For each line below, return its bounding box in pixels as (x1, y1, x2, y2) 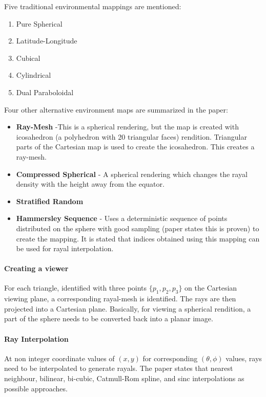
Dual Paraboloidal (16, 86, 74, 97)
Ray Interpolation (4, 333, 69, 344)
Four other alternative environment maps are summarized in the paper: (4, 104, 228, 115)
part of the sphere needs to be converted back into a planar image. (4, 313, 213, 324)
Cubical (16, 52, 40, 63)
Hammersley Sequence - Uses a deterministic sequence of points (16, 213, 228, 224)
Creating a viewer (4, 263, 69, 274)
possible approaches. (4, 383, 68, 393)
